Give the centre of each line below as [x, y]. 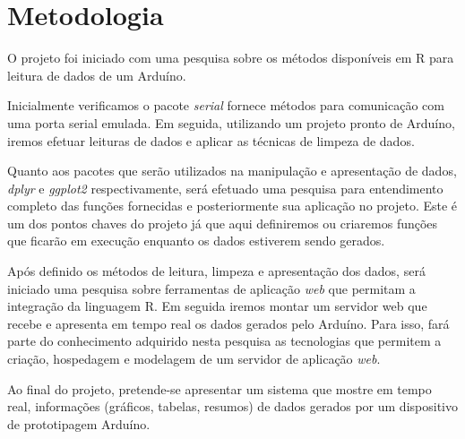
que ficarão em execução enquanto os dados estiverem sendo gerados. [196, 241]
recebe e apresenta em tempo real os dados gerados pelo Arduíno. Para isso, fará [228, 323]
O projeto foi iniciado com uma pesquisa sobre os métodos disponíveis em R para [231, 58]
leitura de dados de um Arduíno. [97, 75]
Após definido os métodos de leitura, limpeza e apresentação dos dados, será [216, 271]
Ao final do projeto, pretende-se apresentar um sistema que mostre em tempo [220, 388]
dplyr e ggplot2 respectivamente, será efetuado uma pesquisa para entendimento [225, 188]
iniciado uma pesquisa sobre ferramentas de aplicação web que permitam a [211, 288]
